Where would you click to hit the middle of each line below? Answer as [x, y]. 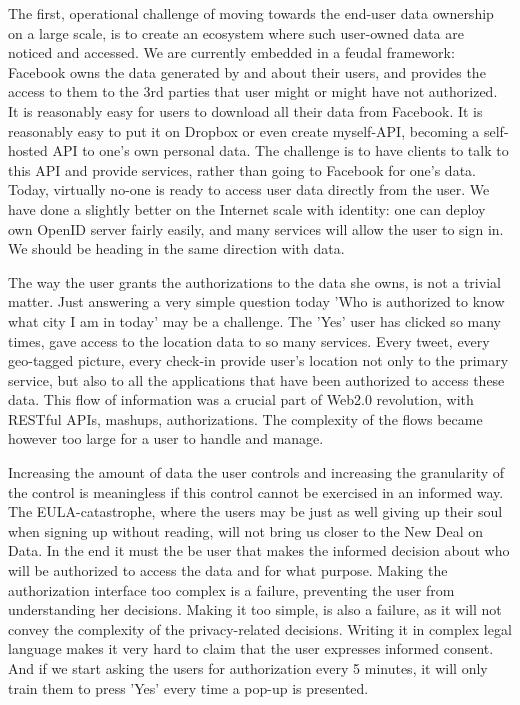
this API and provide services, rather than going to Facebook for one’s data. [242, 169]
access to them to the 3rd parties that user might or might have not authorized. [253, 91]
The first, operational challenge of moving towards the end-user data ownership [251, 13]
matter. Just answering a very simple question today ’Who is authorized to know [256, 301]
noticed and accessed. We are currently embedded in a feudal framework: [231, 52]
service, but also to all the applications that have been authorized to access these [256, 379]
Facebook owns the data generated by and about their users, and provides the [247, 71]
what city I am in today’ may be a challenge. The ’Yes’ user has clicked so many [254, 320]
